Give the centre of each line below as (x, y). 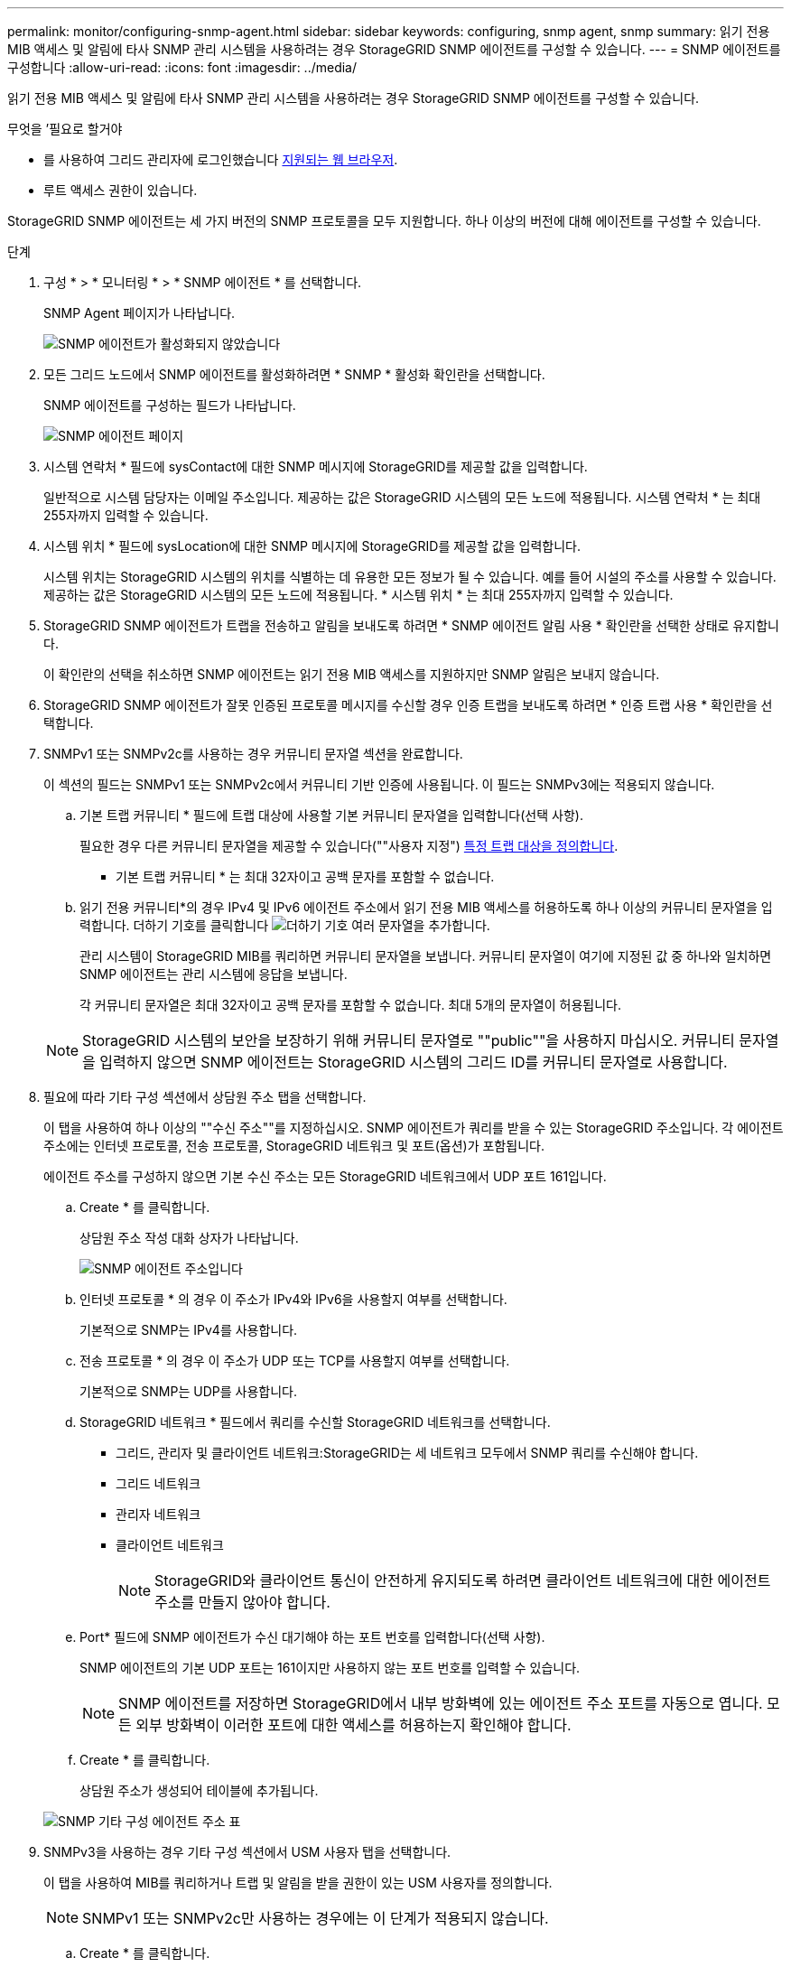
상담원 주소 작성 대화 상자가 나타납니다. (189, 1238)
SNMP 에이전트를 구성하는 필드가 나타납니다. (170, 405)
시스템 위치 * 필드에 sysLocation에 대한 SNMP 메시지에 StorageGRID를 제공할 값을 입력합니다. (312, 546)
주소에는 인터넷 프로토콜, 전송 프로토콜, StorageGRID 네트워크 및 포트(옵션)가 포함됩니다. (294, 1146)
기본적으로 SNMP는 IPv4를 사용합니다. (189, 1330)
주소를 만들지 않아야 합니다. (242, 1602)
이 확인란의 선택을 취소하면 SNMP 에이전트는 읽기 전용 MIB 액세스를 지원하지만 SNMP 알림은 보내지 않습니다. (352, 674)
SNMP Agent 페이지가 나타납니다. (140, 313)
